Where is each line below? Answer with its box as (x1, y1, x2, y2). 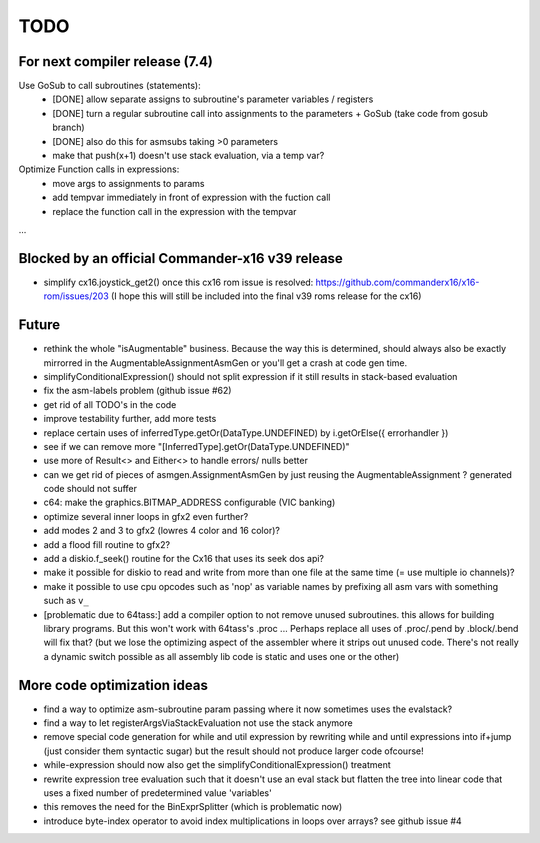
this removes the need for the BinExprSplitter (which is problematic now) (43, 801, 343, 813)
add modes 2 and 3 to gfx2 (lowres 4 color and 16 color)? (43, 525, 280, 537)
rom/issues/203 (43, 290, 109, 302)
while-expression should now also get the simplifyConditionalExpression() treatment (43, 759, 392, 771)
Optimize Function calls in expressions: (18, 163, 180, 175)
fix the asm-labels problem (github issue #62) (43, 385, 232, 397)
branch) (52, 121, 85, 134)
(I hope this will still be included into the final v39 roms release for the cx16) (110, 290, 422, 302)
